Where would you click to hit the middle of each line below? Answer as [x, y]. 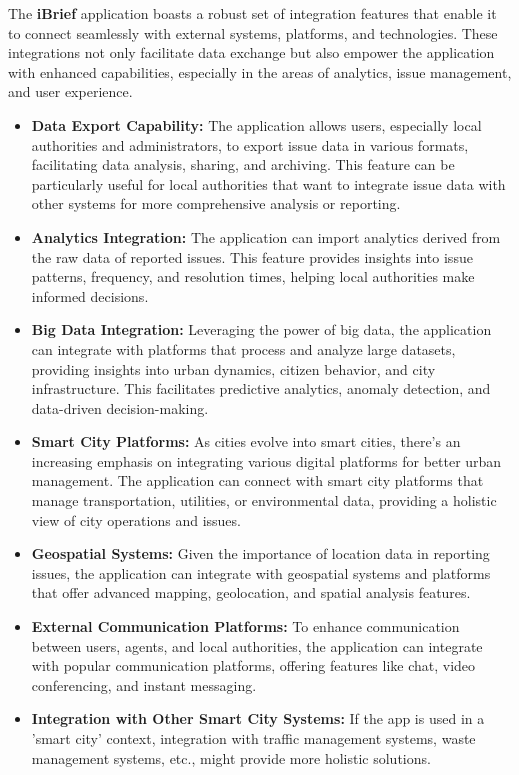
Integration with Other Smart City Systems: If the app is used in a [258, 718]
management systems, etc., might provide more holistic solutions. [231, 757]
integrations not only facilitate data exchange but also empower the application [251, 52]
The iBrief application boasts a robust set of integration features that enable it [252, 13]
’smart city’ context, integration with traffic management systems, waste [253, 738]
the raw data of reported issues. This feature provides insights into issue [252, 256]
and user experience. [70, 91]
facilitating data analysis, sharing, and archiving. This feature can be [243, 164]
